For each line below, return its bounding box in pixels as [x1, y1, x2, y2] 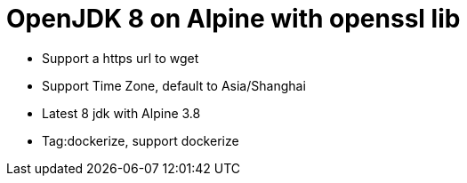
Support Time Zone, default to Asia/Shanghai [42, 77, 306, 93]
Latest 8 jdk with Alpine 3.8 [42, 105, 201, 121]
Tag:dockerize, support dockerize [42, 132, 239, 148]
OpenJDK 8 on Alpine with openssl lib [6, 4, 461, 34]
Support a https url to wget [42, 50, 199, 66]
